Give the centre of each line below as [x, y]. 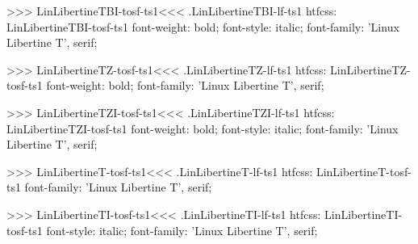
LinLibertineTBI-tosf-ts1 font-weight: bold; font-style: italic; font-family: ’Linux [203, 26]
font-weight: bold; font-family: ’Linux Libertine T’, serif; [185, 85]
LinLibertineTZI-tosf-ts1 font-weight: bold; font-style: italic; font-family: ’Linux [203, 128]
